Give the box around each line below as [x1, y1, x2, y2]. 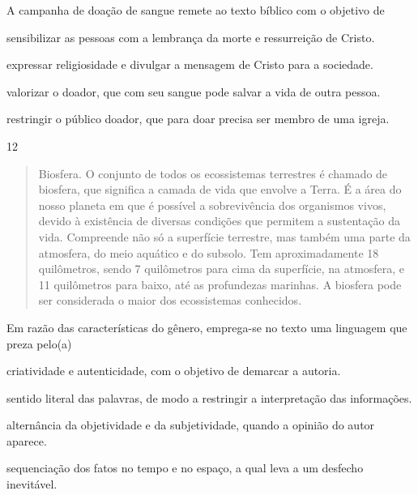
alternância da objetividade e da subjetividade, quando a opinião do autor [6, 416, 375, 433]
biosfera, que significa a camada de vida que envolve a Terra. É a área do [38, 181, 402, 198]
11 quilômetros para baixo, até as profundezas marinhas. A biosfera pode [38, 275, 402, 292]
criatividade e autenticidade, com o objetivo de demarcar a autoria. [6, 362, 341, 379]
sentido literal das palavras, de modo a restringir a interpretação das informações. [6, 389, 412, 406]
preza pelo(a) [6, 335, 72, 352]
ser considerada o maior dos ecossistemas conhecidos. [38, 292, 302, 309]
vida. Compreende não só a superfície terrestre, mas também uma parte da [38, 228, 411, 245]
